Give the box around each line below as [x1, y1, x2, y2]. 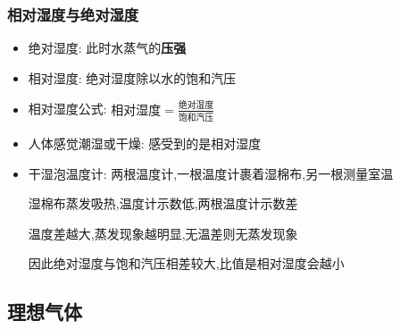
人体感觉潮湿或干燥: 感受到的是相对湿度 [28, 134, 262, 153]
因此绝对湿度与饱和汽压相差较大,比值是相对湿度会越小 [28, 254, 345, 273]
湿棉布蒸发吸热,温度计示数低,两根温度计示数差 [28, 194, 298, 213]
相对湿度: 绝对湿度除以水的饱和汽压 [28, 68, 237, 87]
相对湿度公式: [28, 99, 107, 118]
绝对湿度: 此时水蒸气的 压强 [28, 38, 187, 57]
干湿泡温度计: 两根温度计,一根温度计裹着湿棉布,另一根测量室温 [28, 164, 394, 182]
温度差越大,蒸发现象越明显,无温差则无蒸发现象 [28, 224, 298, 242]
